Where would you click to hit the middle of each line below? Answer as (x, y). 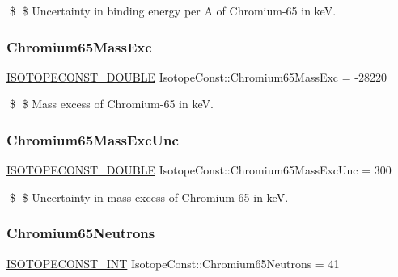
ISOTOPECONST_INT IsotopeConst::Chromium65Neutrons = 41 (173, 263)
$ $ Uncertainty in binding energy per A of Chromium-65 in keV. (173, 10)
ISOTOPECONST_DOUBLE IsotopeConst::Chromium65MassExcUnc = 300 (199, 170)
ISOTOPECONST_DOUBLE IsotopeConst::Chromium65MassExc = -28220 (197, 76)
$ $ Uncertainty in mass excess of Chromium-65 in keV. (149, 197)
